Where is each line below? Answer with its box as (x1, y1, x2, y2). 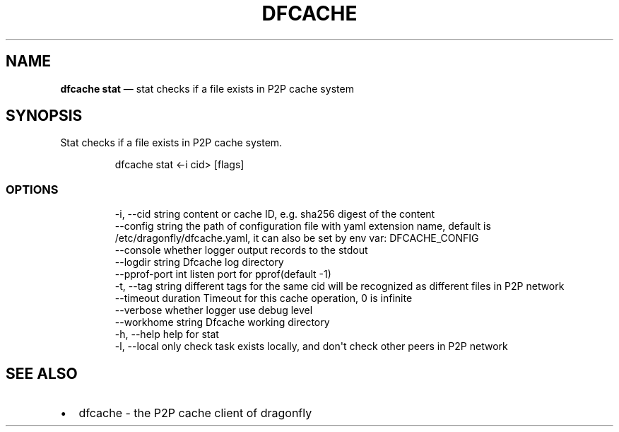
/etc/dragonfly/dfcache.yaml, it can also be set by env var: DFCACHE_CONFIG (114, 232, 479, 245)
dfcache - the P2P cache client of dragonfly (78, 406, 312, 421)
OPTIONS (6, 182, 59, 197)
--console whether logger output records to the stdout (114, 244, 368, 257)
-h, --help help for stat (114, 328, 219, 341)
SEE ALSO (6, 364, 78, 383)
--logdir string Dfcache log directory (114, 256, 284, 269)
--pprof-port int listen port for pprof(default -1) (114, 268, 331, 281)
